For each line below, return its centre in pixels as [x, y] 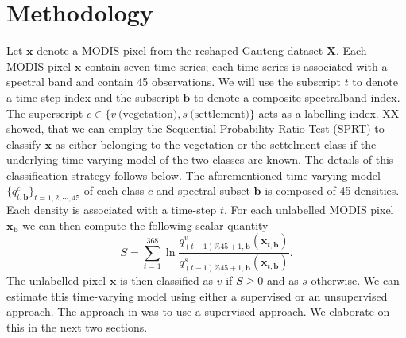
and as [282, 280]
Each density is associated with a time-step [112, 210]
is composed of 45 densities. [332, 190]
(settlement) [220, 114]
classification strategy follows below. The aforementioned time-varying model [193, 175]
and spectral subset [203, 190]
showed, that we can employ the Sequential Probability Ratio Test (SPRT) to [195, 128]
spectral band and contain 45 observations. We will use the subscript [174, 82]
